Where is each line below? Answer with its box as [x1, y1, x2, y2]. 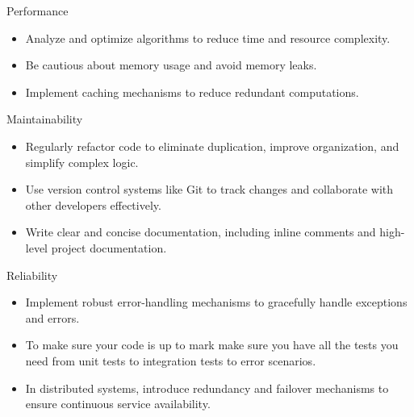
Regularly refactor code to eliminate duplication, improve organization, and [25, 137, 399, 154]
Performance [6, 2, 69, 19]
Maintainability [6, 111, 83, 127]
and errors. [25, 309, 80, 326]
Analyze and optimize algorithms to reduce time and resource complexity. [25, 29, 391, 46]
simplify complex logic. [25, 153, 139, 170]
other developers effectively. [25, 196, 161, 213]
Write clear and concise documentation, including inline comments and [25, 223, 376, 240]
